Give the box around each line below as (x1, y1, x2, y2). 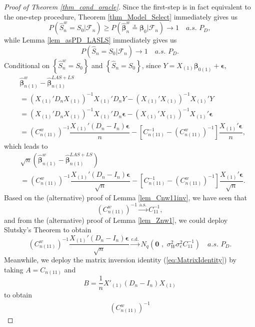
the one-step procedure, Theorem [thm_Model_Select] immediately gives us (4, 11, 237, 22)
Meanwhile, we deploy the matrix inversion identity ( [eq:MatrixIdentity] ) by (4, 254, 236, 264)
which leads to (4, 141, 48, 151)
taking (4, 264, 23, 274)
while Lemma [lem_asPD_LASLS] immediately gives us (4, 35, 177, 45)
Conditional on (4, 60, 50, 70)
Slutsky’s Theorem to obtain (4, 224, 91, 235)
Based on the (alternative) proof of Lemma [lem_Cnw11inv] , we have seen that (4, 192, 247, 203)
